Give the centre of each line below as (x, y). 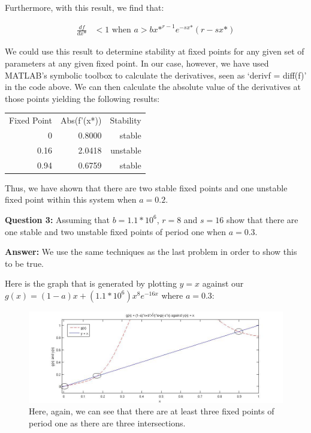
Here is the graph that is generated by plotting (91, 283)
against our (223, 283)
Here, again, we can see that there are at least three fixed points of (152, 411)
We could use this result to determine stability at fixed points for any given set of (155, 51)
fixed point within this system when (71, 199)
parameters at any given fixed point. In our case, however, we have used (137, 63)
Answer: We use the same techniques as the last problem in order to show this (151, 252)
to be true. (24, 263)
